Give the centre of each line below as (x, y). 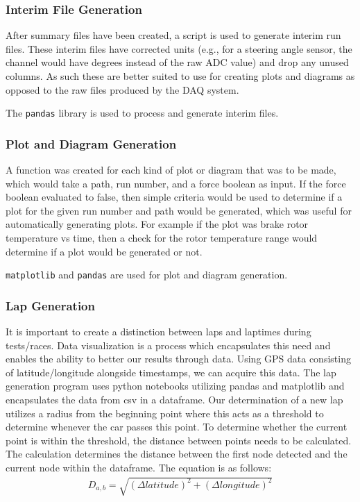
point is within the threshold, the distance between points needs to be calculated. (179, 440)
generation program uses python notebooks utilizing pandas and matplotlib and (175, 386)
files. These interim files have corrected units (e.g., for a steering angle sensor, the (179, 48)
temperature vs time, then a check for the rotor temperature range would (162, 238)
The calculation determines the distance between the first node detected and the (177, 454)
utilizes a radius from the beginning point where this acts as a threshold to (165, 413)
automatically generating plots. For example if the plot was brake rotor (157, 224)
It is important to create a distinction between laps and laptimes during (158, 332)
